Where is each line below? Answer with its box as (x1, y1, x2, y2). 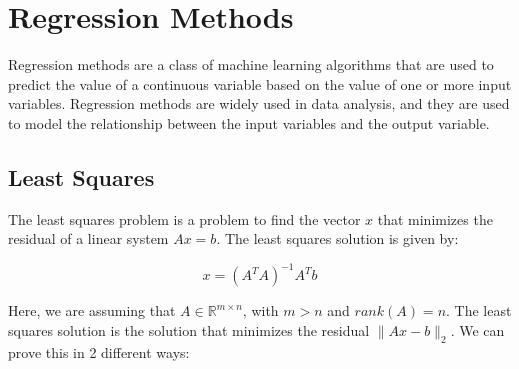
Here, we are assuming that (8, 300, 176, 321)
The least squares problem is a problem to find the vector (8, 208, 361, 229)
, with (242, 300, 279, 321)
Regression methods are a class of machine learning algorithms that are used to (8, 54, 494, 75)
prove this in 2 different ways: (8, 341, 190, 362)
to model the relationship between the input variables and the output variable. (8, 112, 490, 133)
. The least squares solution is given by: (216, 228, 459, 249)
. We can (450, 319, 505, 340)
